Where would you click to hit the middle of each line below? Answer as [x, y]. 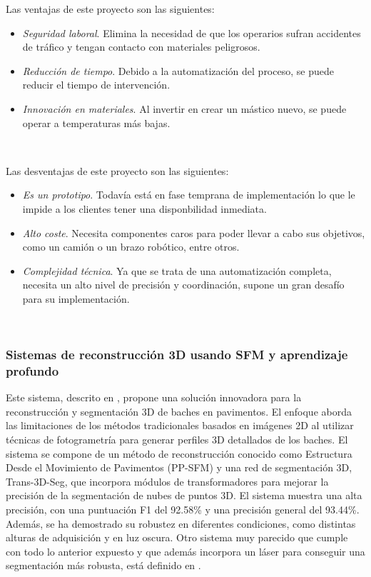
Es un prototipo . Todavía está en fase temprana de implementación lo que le [189, 195]
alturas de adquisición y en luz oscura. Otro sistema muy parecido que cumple [177, 537]
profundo [32, 370]
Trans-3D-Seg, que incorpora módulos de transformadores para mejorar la [167, 481]
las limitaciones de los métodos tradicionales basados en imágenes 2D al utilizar [180, 425]
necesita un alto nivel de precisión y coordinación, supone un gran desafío [183, 285]
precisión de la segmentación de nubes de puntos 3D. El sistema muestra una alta [184, 495]
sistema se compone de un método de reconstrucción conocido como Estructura [179, 453]
